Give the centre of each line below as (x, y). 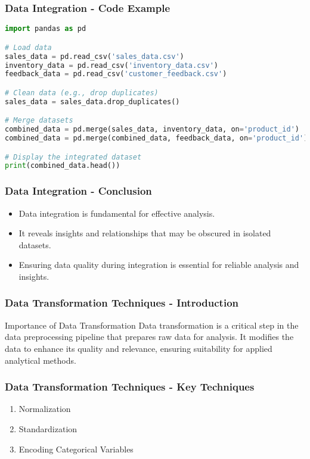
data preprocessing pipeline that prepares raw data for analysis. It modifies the (149, 337)
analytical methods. (41, 360)
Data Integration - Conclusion (78, 191)
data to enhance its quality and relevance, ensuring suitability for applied (139, 348)
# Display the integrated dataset (73, 157)
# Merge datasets (39, 121)
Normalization (45, 409)
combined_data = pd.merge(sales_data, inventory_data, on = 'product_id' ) (152, 129)
